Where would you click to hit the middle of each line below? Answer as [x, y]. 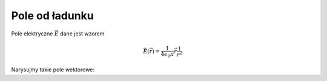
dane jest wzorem [82, 34]
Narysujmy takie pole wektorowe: [53, 70]
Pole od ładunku [52, 16]
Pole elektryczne [32, 34]
